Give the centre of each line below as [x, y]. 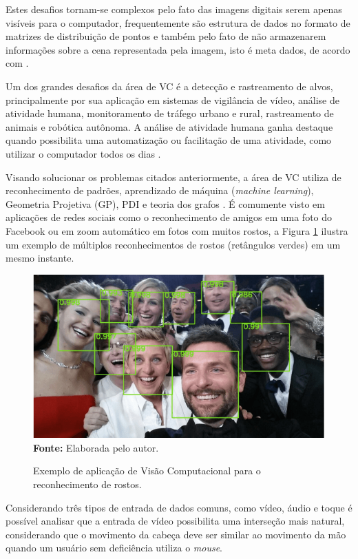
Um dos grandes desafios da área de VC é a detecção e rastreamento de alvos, [169, 86]
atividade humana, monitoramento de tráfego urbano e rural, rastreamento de [170, 113]
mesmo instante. [40, 258]
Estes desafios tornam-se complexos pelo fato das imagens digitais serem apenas [174, 9]
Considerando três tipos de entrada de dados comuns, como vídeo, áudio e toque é [179, 507]
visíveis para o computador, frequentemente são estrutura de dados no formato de [178, 22]
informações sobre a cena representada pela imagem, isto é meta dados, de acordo [178, 49]
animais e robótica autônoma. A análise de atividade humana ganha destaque [169, 126]
